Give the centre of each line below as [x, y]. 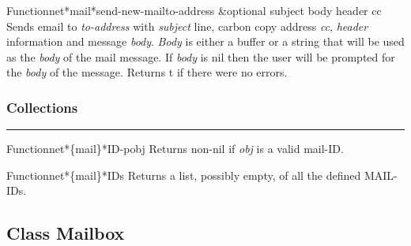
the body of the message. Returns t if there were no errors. [147, 72]
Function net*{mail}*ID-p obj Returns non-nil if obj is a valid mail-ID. [175, 149]
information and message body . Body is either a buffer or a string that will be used [205, 41]
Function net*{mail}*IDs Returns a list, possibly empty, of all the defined [184, 175]
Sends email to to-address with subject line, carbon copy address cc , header [187, 26]
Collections [42, 107]
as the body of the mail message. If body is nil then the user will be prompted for [201, 56]
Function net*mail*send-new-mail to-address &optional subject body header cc [194, 10]
